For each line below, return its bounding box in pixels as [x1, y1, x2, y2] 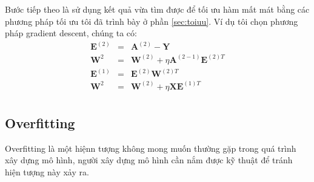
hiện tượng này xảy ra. [5, 166, 89, 178]
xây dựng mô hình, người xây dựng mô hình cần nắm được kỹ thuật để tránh [5, 154, 293, 166]
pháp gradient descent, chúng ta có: [5, 27, 137, 39]
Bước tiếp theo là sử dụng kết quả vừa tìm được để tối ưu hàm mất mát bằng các [5, 3, 310, 15]
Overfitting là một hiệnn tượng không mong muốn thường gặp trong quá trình [5, 141, 296, 154]
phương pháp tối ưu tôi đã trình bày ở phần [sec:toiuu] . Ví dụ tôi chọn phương [5, 15, 298, 27]
